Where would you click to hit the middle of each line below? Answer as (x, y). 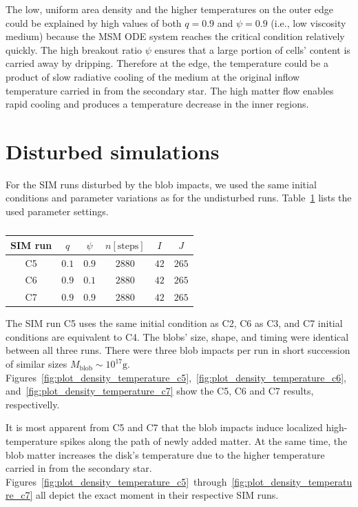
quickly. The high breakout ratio (74, 49)
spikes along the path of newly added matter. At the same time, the (204, 441)
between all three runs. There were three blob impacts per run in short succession (178, 350)
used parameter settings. (57, 211)
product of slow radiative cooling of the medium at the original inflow (153, 76)
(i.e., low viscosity (308, 22)
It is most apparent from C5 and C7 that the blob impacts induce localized (164, 427)
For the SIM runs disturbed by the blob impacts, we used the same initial (161, 184)
